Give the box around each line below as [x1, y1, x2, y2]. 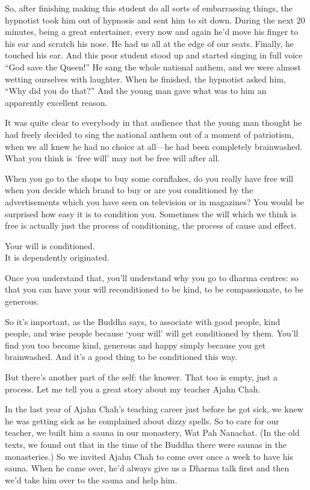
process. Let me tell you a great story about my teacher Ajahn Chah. [5, 382, 261, 395]
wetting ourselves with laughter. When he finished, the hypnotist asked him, [5, 72, 286, 85]
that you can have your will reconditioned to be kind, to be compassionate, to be [5, 283, 304, 296]
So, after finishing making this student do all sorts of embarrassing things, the [5, 2, 293, 14]
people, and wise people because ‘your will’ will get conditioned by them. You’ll [5, 327, 299, 340]
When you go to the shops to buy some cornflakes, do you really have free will [5, 172, 294, 184]
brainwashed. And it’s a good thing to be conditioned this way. [5, 350, 238, 363]
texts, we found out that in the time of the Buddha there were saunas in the [5, 438, 287, 450]
